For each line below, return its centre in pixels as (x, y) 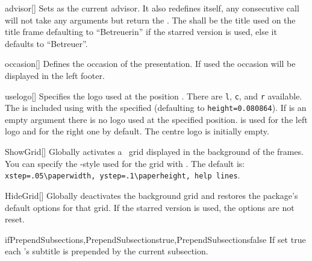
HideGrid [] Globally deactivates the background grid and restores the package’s (151, 195)
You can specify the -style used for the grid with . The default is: (125, 163)
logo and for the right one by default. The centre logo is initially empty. (137, 131)
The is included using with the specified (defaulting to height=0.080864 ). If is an (156, 108)
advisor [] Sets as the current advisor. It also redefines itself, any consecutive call (152, 8)
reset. (15, 219)
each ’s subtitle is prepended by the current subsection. (107, 251)
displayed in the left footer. (55, 75)
